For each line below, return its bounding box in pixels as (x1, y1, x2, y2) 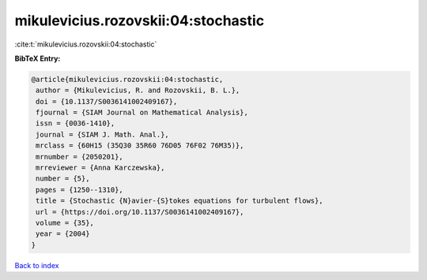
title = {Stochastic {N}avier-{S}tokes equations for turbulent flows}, (36, 196, 323, 205)
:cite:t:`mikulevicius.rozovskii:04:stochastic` (14, 39, 157, 49)
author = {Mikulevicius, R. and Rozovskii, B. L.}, (36, 86, 240, 95)
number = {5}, (36, 174, 90, 183)
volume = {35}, (36, 218, 95, 227)
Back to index (14, 260, 59, 270)
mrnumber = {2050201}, (36, 152, 124, 161)
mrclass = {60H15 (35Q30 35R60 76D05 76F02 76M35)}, (36, 141, 244, 150)
